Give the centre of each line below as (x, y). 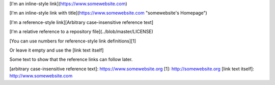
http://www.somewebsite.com (41, 76)
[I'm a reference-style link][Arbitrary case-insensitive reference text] (81, 22)
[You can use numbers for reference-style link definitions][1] (73, 41)
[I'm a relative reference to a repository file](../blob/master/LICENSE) (81, 32)
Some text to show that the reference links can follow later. (71, 59)
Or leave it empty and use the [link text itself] (57, 50)
